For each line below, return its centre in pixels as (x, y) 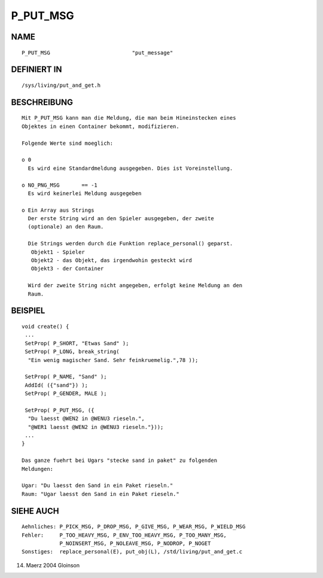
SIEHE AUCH (35, 511)
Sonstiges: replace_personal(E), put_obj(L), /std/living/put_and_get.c (132, 552)
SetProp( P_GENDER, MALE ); (66, 394)
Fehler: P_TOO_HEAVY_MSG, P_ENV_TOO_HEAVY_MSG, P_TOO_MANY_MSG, (124, 535)
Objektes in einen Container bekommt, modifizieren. (100, 126)
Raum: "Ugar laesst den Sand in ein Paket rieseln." (100, 494)
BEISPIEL (28, 311)
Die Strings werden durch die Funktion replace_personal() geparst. (130, 244)
